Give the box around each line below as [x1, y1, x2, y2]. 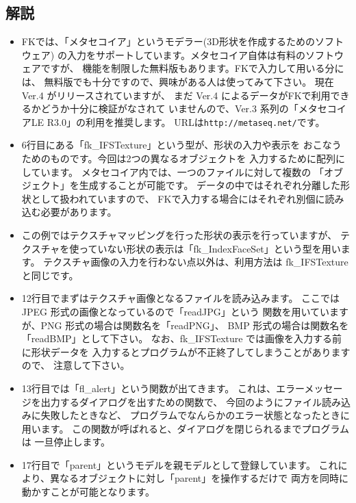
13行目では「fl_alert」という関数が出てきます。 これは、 [21, 381, 276, 395]
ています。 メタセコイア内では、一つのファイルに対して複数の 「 [31, 164, 324, 179]
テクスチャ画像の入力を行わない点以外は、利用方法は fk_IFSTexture [43, 255, 348, 269]
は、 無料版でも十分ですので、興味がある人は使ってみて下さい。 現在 [21, 74, 334, 88]
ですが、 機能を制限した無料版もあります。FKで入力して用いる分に [40, 61, 344, 75]
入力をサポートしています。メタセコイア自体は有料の [66, 47, 306, 62]
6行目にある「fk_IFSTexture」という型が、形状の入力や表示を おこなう [21, 138, 342, 152]
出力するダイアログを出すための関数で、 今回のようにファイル [40, 394, 322, 409]
